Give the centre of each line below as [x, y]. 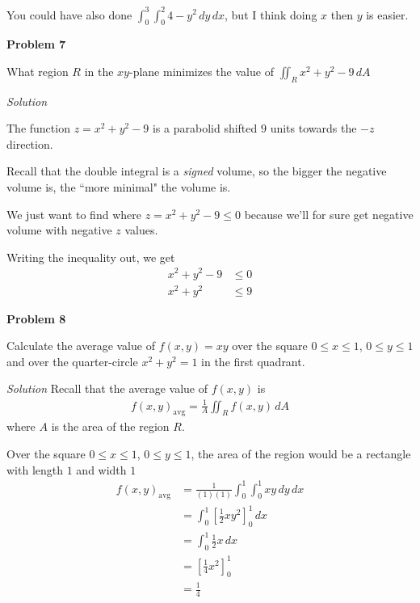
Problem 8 [36, 318]
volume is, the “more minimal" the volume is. [119, 187]
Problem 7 [36, 44]
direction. [30, 143]
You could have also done [69, 14]
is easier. [387, 14]
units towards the [313, 128]
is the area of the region [110, 426]
